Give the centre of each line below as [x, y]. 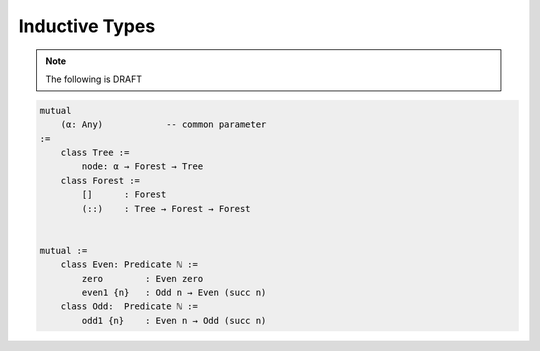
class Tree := [95, 153]
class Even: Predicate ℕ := [129, 264]
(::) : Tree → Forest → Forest [166, 208]
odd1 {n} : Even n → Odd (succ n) [174, 320]
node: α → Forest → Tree [142, 166]
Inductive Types [87, 26]
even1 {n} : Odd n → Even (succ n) [174, 292]
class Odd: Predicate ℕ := [129, 306]
